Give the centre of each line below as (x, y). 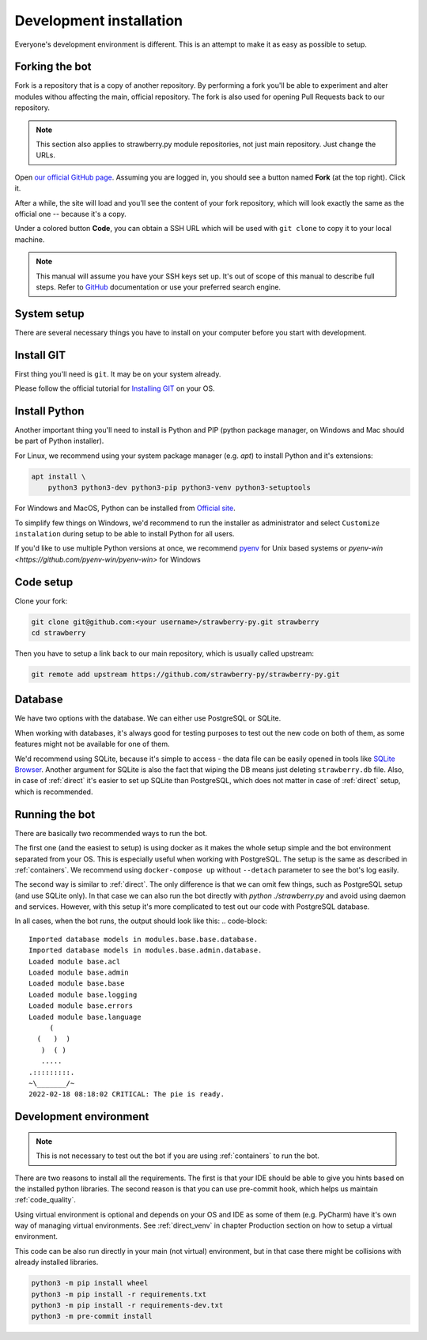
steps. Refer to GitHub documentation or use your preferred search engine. (158, 287)
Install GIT (40, 355)
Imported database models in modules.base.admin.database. (145, 950)
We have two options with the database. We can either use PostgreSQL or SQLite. (148, 718)
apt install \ (59, 476)
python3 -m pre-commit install (92, 1316)
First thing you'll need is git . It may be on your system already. (118, 374)
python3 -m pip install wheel (90, 1283)
